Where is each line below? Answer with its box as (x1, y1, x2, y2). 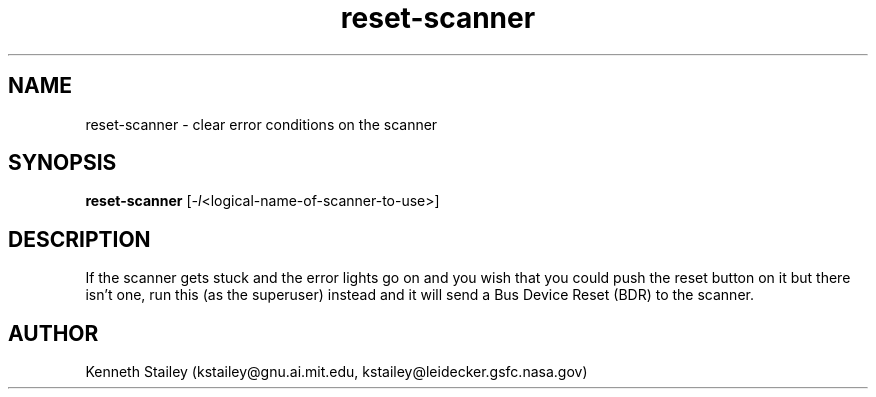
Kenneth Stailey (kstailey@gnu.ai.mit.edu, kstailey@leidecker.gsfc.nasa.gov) (85, 363, 588, 381)
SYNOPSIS (8, 150, 117, 176)
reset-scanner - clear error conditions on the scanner (85, 115, 438, 133)
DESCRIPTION (8, 226, 151, 252)
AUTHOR (8, 320, 99, 346)
